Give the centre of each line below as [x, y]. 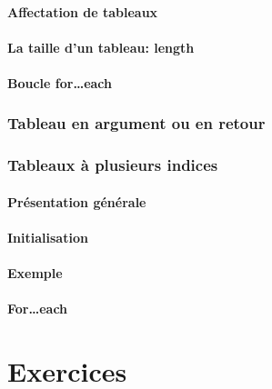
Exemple [35, 273]
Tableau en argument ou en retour [136, 123]
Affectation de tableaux [83, 11]
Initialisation [48, 238]
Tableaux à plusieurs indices [113, 165]
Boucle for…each [60, 82]
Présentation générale [77, 201]
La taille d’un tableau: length [101, 47]
